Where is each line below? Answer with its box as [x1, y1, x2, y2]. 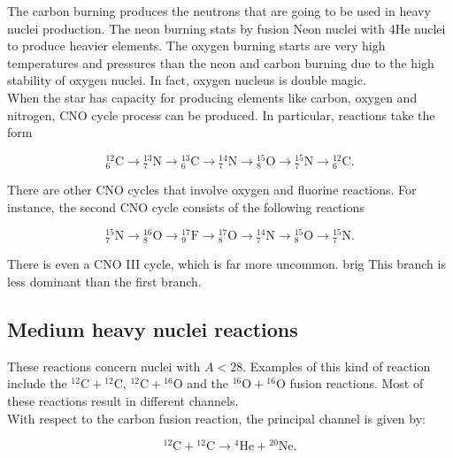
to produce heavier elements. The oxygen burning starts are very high [7, 36, 386, 55]
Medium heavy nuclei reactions [7, 315, 298, 342]
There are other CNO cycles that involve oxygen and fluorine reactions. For [7, 179, 417, 198]
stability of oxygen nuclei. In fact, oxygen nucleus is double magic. [7, 71, 366, 89]
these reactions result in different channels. [7, 391, 239, 409]
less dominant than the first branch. [7, 272, 202, 290]
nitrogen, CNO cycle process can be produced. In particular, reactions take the [7, 105, 435, 124]
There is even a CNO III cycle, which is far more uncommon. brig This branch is [7, 255, 446, 273]
